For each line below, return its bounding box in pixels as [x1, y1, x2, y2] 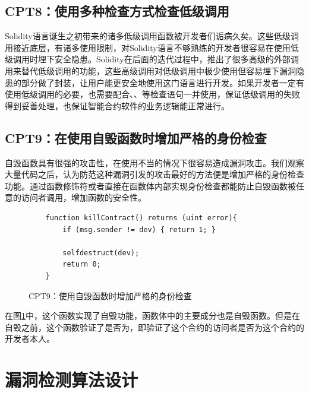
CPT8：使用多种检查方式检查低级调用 [5, 2, 229, 20]
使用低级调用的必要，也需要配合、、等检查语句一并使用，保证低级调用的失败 [5, 88, 300, 100]
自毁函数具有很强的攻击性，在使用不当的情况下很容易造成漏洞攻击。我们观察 [5, 156, 304, 169]
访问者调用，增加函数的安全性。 [21, 191, 146, 204]
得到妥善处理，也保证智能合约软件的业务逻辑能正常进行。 [5, 99, 229, 112]
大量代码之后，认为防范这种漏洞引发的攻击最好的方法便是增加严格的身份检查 [5, 168, 304, 180]
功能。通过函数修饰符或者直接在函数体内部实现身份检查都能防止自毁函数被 [5, 179, 296, 192]
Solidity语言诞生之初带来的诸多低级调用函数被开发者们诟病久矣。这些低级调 [5, 30, 299, 42]
